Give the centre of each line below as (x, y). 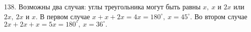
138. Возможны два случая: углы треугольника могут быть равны (102, 6)
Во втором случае (221, 16)
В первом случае (65, 16)
